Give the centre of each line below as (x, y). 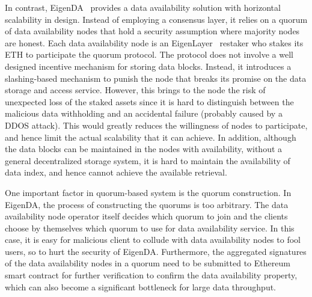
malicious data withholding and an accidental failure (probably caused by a (144, 113)
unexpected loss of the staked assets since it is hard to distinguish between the (149, 101)
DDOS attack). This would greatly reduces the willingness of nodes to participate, (156, 125)
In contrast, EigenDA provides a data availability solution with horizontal (143, 7)
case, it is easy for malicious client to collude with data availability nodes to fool (153, 240)
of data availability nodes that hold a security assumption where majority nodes (152, 31)
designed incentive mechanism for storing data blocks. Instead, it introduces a (148, 66)
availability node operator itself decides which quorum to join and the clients (146, 216)
